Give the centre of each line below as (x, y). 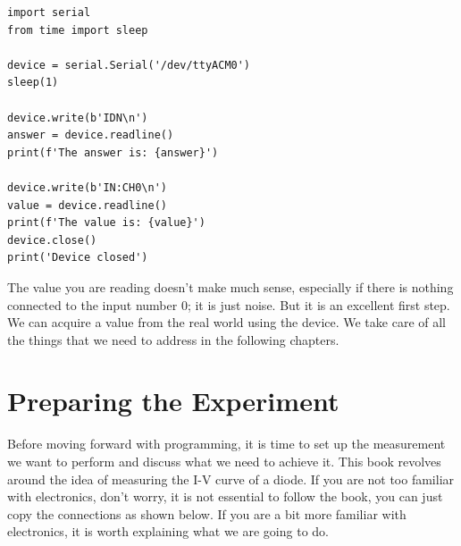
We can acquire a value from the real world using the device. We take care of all (227, 322)
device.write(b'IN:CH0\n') (87, 187)
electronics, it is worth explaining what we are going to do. (168, 531)
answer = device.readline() (91, 135)
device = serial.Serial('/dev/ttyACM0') (129, 65)
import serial (49, 13)
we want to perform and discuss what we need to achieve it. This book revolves (224, 461)
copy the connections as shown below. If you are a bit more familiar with (207, 513)
